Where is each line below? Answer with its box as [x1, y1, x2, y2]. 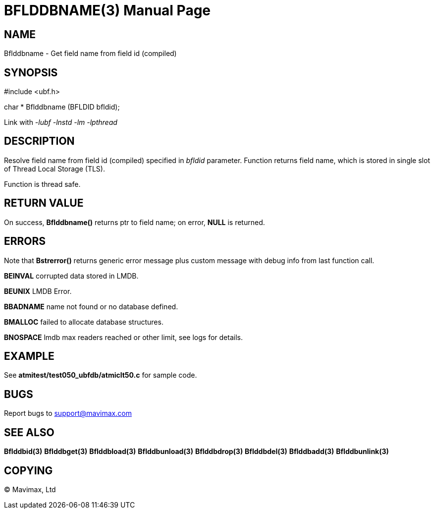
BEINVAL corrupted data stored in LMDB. [4, 271, 139, 280]
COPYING [4, 464, 53, 477]
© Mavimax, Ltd [4, 485, 56, 494]
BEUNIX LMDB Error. [4, 286, 72, 295]
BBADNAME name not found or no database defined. [4, 302, 178, 311]
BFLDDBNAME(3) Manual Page [4, 2, 211, 19]
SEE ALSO [4, 426, 54, 439]
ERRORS [4, 235, 46, 248]
